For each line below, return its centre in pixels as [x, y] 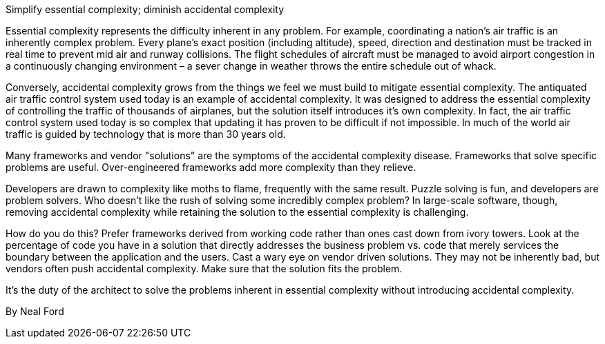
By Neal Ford [35, 311]
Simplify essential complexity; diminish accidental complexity [145, 9]
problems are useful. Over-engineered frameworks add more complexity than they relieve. [211, 167]
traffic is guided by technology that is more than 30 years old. [146, 134]
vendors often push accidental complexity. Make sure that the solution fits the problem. [204, 269]
